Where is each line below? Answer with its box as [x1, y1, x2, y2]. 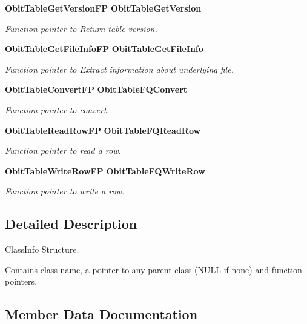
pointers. [5, 275, 38, 288]
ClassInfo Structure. [5, 243, 79, 256]
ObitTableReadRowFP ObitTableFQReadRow [5, 124, 201, 136]
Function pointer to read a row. [5, 144, 121, 157]
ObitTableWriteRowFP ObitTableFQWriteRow [5, 164, 205, 177]
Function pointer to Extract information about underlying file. [5, 62, 234, 75]
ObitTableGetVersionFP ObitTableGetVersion [5, 2, 202, 14]
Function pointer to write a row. [5, 185, 125, 197]
